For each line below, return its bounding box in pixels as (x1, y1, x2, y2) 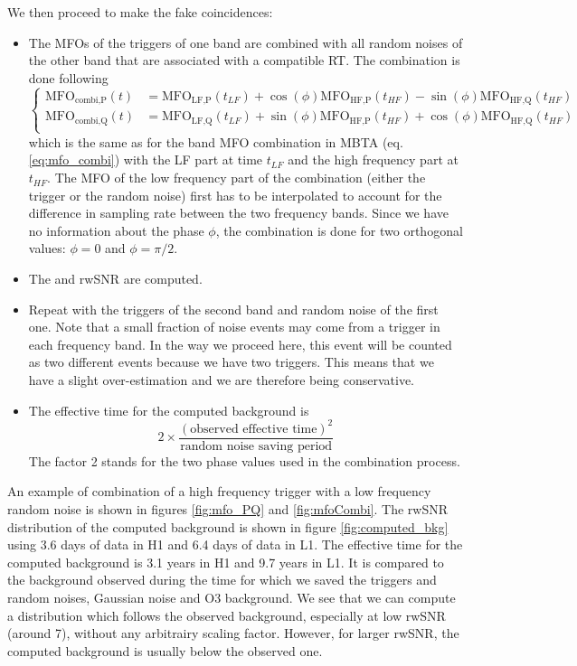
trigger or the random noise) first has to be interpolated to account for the (28, 185, 442, 204)
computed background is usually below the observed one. (7, 641, 323, 660)
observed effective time (190, 422, 317, 436)
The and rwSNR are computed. (28, 269, 203, 288)
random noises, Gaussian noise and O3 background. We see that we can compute (7, 587, 456, 606)
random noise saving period (180, 439, 333, 453)
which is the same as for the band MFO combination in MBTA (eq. (28, 132, 403, 151)
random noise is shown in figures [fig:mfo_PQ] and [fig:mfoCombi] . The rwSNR (7, 499, 449, 518)
